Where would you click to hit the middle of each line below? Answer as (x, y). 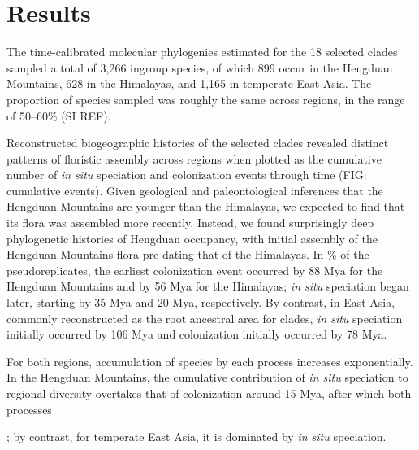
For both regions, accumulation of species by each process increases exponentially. (210, 361)
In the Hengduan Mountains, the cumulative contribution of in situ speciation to (207, 377)
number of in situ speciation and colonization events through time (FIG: (187, 175)
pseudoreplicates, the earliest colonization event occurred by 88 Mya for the (195, 270)
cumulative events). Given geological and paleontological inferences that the (195, 190)
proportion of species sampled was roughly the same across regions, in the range (206, 99)
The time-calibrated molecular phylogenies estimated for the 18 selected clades (202, 52)
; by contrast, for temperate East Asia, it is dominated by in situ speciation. (197, 437)
